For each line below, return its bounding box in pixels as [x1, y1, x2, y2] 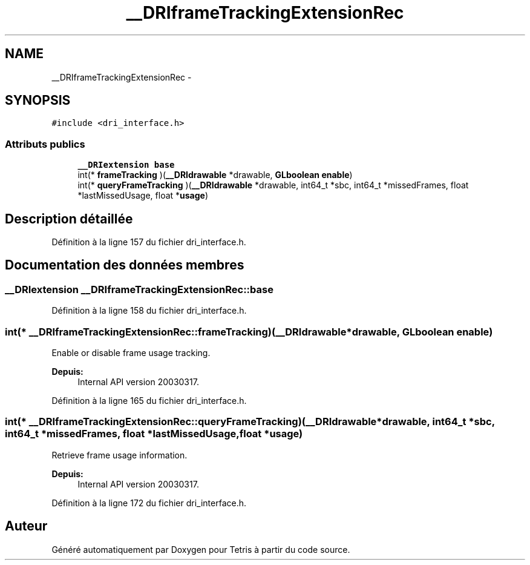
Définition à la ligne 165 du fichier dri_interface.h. [51, 395, 247, 406]
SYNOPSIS [5, 93, 71, 108]
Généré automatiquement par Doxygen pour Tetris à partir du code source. [51, 544, 350, 555]
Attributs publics [5, 137, 85, 150]
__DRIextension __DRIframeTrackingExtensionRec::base [5, 283, 273, 296]
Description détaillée [5, 211, 133, 226]
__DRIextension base [77, 160, 175, 170]
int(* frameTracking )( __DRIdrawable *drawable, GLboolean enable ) [77, 170, 353, 180]
